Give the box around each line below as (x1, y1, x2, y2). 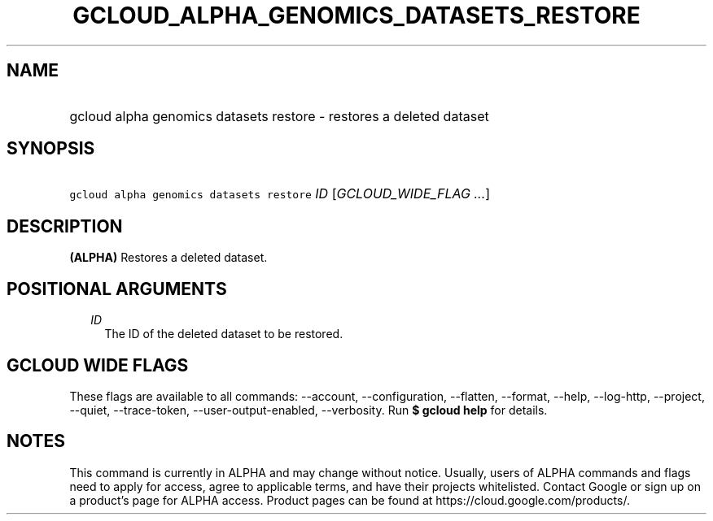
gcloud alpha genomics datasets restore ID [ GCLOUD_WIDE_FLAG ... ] (69, 185, 491, 202)
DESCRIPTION (7, 215, 123, 237)
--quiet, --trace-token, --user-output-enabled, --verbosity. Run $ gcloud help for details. (69, 402, 548, 417)
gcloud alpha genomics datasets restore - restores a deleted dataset (69, 107, 489, 124)
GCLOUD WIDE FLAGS (7, 354, 189, 376)
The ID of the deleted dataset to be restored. (104, 327, 343, 341)
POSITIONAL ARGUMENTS (7, 278, 227, 299)
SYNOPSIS (7, 138, 95, 159)
